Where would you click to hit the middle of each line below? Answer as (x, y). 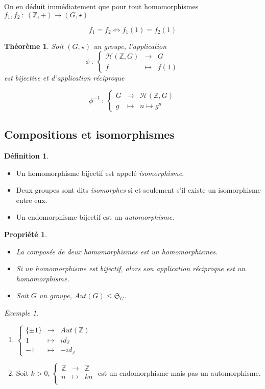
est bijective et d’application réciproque (64, 78)
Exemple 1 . (21, 312)
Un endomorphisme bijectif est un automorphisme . (95, 217)
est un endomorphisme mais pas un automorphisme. (179, 373)
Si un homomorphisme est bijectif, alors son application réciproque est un (131, 268)
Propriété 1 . (26, 234)
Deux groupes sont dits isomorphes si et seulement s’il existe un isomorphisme (138, 190)
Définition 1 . (27, 155)
